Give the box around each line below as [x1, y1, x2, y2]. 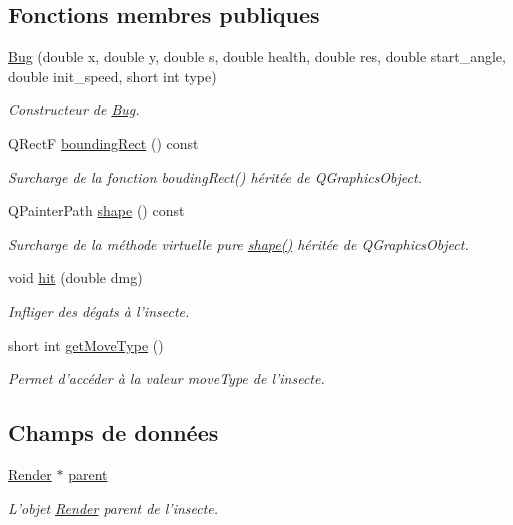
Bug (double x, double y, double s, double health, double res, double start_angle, [8, 46, 506, 67]
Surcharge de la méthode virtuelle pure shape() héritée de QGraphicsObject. [8, 233, 469, 254]
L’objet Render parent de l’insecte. [8, 497, 219, 518]
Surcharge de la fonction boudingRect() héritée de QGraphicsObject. [8, 166, 422, 187]
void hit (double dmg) [8, 267, 143, 288]
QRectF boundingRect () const [8, 132, 199, 153]
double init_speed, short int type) [8, 65, 217, 86]
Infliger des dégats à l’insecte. [8, 300, 190, 321]
